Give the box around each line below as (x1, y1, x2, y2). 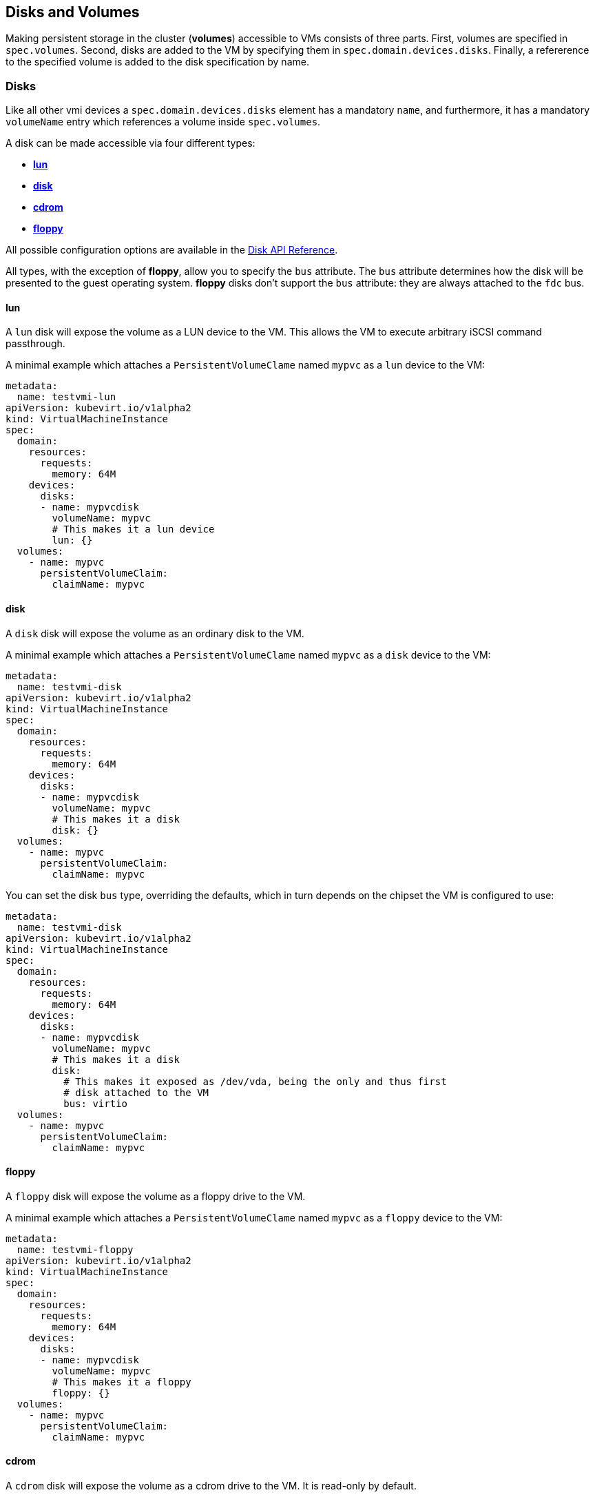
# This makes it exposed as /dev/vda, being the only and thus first (63, 1075, 447, 1087)
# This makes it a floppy (52, 1376, 191, 1387)
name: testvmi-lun (17, 391, 116, 403)
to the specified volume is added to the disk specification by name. (6, 56, 309, 68)
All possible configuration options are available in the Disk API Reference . (6, 244, 338, 256)
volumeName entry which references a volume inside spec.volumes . (6, 116, 321, 128)
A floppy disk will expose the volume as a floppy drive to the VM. (6, 1190, 306, 1202)
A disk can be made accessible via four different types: (6, 137, 255, 149)
